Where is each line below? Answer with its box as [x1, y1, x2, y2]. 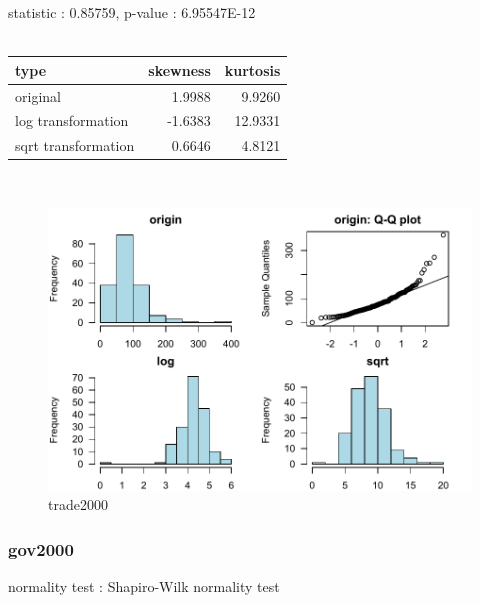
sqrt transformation [15, 135, 135, 156]
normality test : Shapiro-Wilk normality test [8, 575, 280, 596]
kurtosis [224, 59, 281, 80]
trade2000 [48, 494, 108, 515]
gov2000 [8, 536, 74, 561]
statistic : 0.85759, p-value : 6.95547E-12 [8, 2, 256, 22]
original [15, 85, 61, 106]
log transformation [15, 110, 129, 131]
